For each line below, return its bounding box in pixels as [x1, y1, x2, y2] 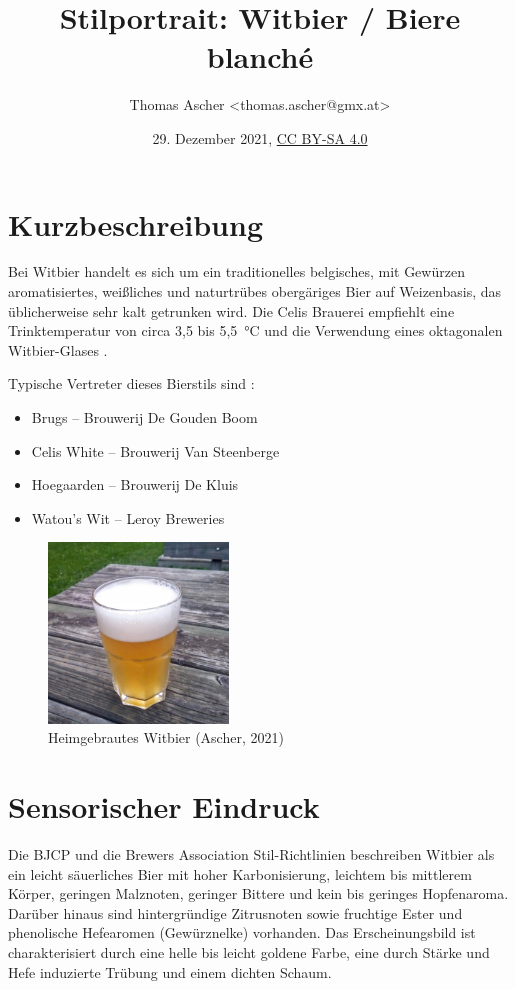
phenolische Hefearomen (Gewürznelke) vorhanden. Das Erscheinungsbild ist [8, 922, 476, 943]
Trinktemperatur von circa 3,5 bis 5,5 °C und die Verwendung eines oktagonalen [8, 320, 503, 341]
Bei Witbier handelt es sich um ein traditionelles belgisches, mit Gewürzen [8, 261, 465, 282]
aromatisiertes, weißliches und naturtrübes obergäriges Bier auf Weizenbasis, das [8, 281, 502, 302]
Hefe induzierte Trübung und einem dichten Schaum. [8, 961, 332, 982]
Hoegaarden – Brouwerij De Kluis [31, 474, 239, 495]
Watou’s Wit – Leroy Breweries [31, 507, 225, 528]
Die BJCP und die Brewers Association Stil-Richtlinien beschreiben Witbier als [8, 844, 495, 865]
